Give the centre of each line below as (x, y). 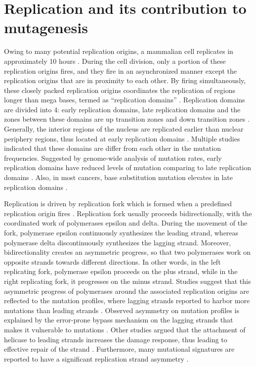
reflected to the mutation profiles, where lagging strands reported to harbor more (127, 300)
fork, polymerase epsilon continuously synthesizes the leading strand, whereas (121, 232)
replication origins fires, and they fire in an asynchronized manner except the (121, 70)
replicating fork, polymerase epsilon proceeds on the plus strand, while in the (121, 271)
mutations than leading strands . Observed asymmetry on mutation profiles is (122, 310)
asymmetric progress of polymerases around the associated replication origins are (127, 291)
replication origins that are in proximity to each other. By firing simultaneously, (125, 80)
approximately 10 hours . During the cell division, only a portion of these (115, 61)
